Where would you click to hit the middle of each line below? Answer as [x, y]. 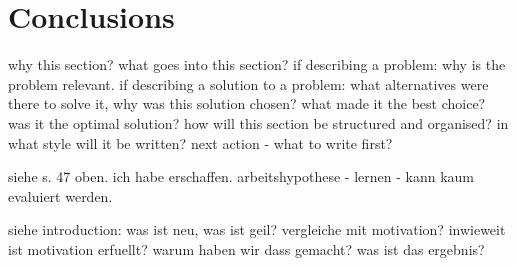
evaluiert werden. [60, 195]
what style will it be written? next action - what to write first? [200, 142]
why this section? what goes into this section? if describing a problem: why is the [257, 64]
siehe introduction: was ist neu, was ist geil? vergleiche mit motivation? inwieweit [257, 229]
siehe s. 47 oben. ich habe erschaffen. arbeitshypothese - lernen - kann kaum [241, 176]
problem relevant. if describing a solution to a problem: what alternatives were [248, 83]
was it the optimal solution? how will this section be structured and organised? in [258, 122]
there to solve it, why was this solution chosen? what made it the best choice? [247, 103]
